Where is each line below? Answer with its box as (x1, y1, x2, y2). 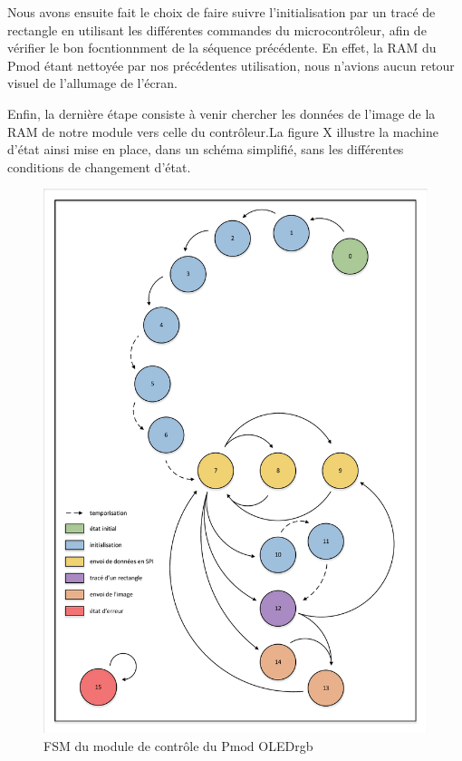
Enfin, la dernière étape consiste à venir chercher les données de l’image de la (7, 103, 436, 122)
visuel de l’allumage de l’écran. (7, 73, 178, 93)
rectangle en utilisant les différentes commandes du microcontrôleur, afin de (7, 20, 427, 39)
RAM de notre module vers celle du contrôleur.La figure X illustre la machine (7, 122, 438, 141)
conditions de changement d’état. (7, 157, 191, 176)
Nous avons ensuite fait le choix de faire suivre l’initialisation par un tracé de (7, 3, 436, 21)
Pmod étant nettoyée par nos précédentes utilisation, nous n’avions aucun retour (7, 55, 455, 74)
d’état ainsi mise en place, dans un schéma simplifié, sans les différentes (7, 140, 404, 159)
